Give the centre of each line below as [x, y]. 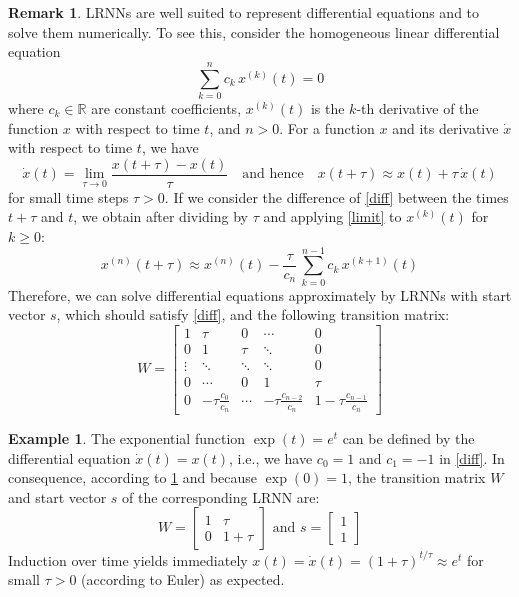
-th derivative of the [417, 107]
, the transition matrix [417, 477]
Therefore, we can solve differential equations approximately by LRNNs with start [260, 294]
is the [327, 107]
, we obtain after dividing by [160, 216]
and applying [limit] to [332, 216]
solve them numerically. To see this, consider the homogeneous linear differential [254, 31]
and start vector [57, 496]
